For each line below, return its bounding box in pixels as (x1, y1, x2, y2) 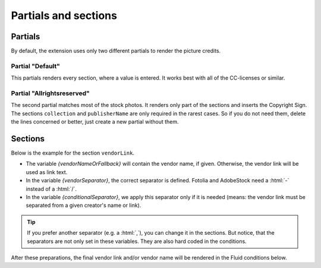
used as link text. (26, 168, 68, 175)
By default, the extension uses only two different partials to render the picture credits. (11, 48, 221, 55)
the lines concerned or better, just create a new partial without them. (11, 118, 179, 125)
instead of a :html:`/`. (26, 185, 77, 193)
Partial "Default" (11, 62, 61, 70)
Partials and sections (11, 9, 117, 22)
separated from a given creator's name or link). (26, 202, 141, 209)
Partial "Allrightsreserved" (11, 89, 90, 97)
